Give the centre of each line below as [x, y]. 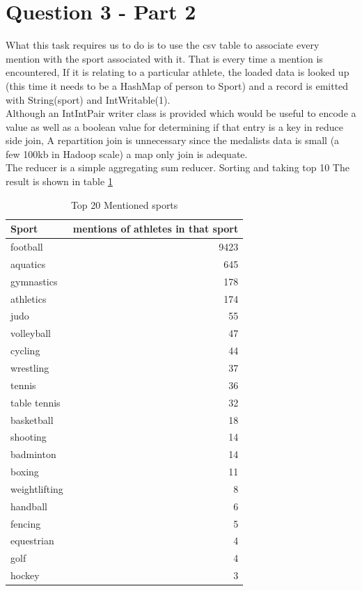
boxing [25, 472]
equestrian [32, 541]
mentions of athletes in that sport [156, 229]
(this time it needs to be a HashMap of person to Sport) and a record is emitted [177, 85]
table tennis [36, 402]
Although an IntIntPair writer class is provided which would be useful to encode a [181, 113]
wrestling [30, 368]
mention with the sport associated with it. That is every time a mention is [164, 58]
